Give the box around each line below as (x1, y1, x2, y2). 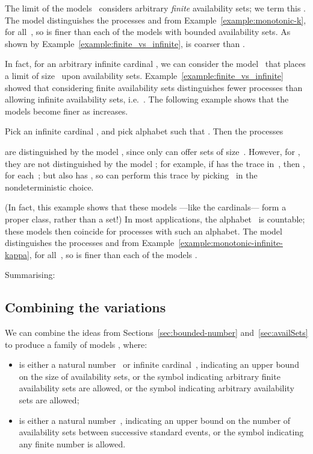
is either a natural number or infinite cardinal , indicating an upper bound (19, 358, 299, 371)
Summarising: (5, 268, 55, 281)
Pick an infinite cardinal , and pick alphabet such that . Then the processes (5, 125, 284, 137)
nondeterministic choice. (5, 180, 94, 193)
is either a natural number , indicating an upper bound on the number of (19, 414, 291, 426)
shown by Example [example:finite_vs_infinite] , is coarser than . (5, 37, 245, 49)
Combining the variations (5, 298, 166, 317)
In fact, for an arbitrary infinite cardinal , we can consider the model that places (5, 57, 306, 70)
